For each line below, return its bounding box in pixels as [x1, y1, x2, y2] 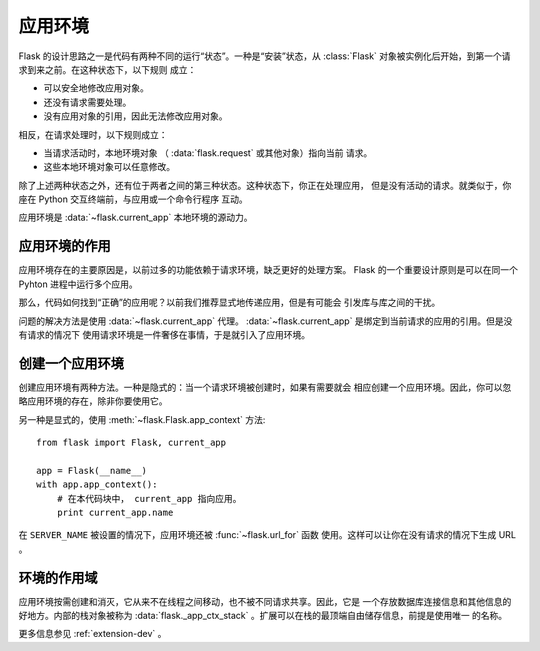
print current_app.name [56, 506, 174, 518]
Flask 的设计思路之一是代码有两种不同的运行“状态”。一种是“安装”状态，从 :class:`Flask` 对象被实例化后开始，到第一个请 [18, 50, 511, 62]
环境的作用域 [18, 569, 98, 586]
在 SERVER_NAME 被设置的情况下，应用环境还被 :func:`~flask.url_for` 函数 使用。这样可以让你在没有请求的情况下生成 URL [18, 529, 517, 541]
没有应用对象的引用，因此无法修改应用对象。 [43, 110, 228, 122]
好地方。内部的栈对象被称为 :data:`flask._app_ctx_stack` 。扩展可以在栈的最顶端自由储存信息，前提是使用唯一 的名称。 [18, 610, 508, 622]
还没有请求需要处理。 [43, 96, 132, 108]
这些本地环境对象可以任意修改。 [43, 161, 175, 173]
